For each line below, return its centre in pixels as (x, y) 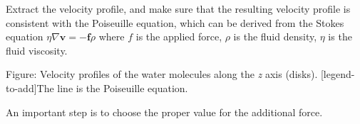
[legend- (338, 74)
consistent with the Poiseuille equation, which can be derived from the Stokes (175, 22)
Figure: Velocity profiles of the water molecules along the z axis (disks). (162, 74)
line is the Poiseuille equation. (123, 88)
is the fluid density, (275, 36)
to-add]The (30, 88)
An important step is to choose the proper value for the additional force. (164, 112)
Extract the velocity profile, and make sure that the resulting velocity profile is (178, 9)
